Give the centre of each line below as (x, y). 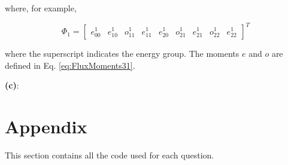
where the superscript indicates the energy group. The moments (122, 54)
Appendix (46, 126)
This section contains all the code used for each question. (110, 155)
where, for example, (41, 8)
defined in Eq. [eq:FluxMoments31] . (70, 65)
